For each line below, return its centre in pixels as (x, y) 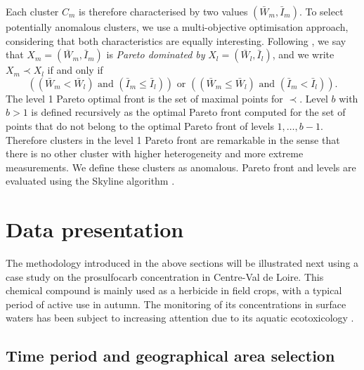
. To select (321, 11)
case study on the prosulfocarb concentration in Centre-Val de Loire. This (165, 276)
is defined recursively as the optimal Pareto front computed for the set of (188, 112)
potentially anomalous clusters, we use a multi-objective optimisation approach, (177, 27)
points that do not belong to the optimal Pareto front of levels (140, 125)
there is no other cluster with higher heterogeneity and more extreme (155, 153)
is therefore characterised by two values (163, 11)
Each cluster (32, 11)
